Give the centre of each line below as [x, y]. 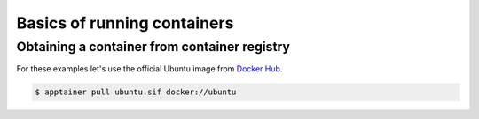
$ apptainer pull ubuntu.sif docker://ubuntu [136, 92]
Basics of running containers [125, 23]
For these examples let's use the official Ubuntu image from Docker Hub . [149, 69]
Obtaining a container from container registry [153, 47]
